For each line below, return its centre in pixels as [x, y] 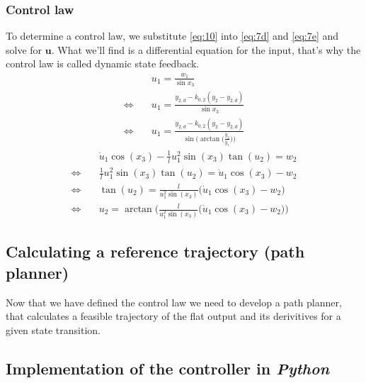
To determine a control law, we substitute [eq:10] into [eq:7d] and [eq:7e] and [172, 36]
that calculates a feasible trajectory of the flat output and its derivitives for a [173, 316]
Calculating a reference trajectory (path [155, 251]
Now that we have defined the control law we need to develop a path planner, [174, 302]
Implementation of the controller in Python [168, 368]
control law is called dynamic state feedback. [103, 63]
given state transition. [53, 329]
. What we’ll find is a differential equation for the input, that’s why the [206, 49]
